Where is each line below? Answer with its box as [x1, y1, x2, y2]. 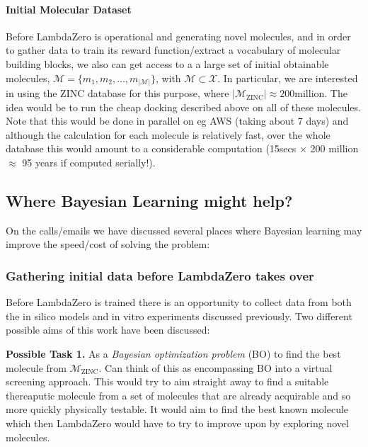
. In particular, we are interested [217, 70, 358, 85]
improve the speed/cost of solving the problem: [6, 237, 210, 251]
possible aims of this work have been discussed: [6, 322, 210, 337]
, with [155, 70, 181, 85]
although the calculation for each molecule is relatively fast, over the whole [6, 127, 330, 142]
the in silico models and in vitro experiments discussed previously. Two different [6, 308, 352, 323]
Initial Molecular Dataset [6, 1, 132, 16]
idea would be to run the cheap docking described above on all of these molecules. [6, 99, 361, 114]
